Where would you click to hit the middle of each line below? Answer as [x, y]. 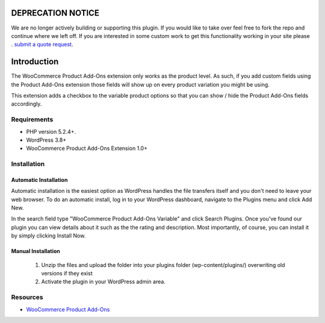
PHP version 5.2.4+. [51, 131]
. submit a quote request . [42, 45]
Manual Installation [36, 251]
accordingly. [26, 104]
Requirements [32, 119]
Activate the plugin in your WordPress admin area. [103, 282]
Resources [27, 297]
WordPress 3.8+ [46, 140]
